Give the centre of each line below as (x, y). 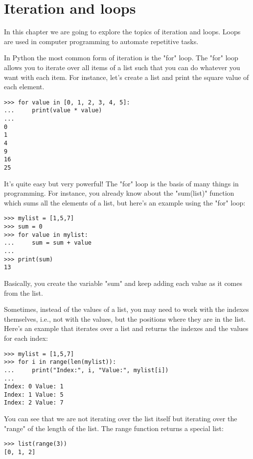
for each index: (26, 338)
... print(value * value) (53, 111)
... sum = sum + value (48, 243)
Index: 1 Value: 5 (34, 395)
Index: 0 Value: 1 (34, 387)
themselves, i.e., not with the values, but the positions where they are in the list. (125, 319)
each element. (24, 87)
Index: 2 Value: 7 (34, 403)
